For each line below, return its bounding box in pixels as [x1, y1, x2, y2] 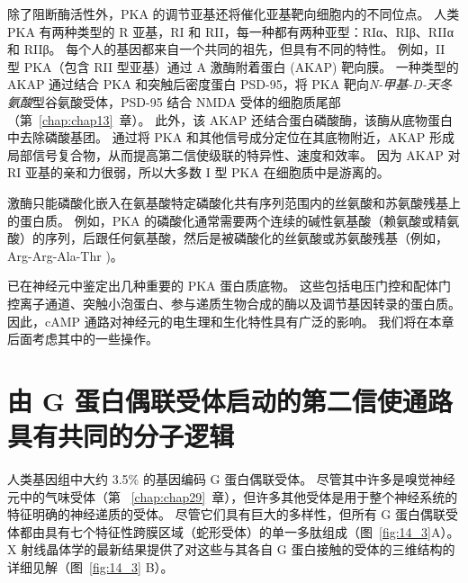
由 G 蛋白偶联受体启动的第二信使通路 [7, 381, 453, 418]
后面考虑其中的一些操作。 [7, 329, 158, 348]
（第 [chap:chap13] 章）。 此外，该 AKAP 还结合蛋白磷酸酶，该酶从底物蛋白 [7, 110, 453, 129]
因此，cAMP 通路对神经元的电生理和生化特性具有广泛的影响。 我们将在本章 [7, 311, 454, 330]
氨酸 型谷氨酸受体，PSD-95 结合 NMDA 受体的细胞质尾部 [7, 92, 341, 111]
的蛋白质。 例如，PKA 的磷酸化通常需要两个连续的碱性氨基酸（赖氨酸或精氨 [7, 211, 460, 229]
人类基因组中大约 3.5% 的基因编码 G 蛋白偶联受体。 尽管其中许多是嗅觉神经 [7, 470, 455, 488]
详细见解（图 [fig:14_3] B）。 [7, 557, 174, 576]
